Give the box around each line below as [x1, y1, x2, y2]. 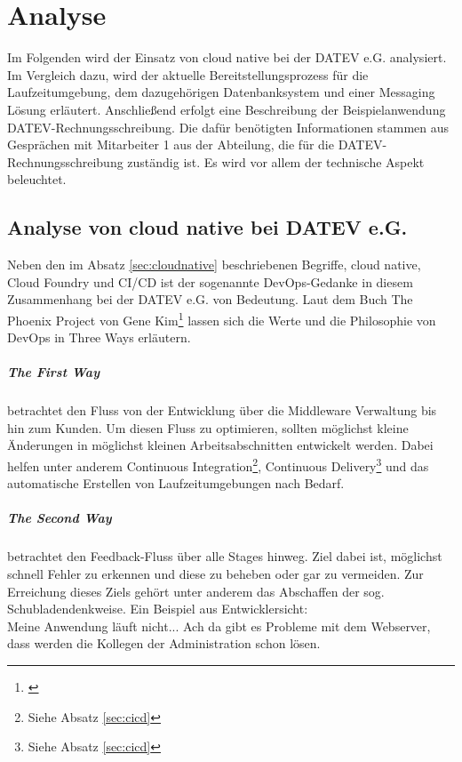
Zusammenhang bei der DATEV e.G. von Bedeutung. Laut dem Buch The [7, 290, 413, 309]
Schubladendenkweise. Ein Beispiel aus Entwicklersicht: [7, 599, 308, 618]
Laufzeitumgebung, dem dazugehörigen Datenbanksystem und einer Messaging [7, 83, 435, 101]
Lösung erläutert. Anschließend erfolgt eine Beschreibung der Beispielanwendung [7, 100, 446, 118]
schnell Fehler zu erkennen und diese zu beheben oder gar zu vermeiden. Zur [7, 565, 424, 583]
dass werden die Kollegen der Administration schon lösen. [7, 634, 321, 653]
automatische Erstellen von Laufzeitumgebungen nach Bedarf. [7, 474, 345, 493]
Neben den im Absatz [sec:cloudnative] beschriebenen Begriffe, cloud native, [7, 255, 421, 274]
